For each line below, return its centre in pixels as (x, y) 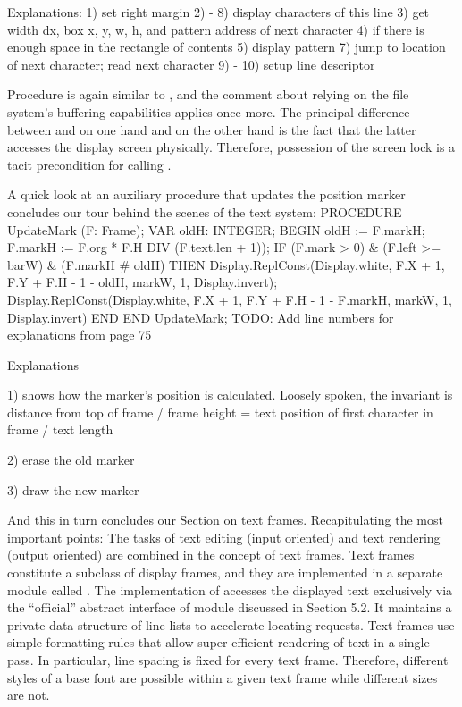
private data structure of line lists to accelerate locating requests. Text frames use (231, 624)
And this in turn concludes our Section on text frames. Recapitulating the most (225, 520)
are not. (29, 695)
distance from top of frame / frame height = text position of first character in (220, 412)
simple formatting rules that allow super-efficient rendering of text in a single (218, 642)
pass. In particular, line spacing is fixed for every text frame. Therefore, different (228, 660)
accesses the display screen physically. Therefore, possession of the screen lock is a (231, 147)
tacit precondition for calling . (89, 164)
